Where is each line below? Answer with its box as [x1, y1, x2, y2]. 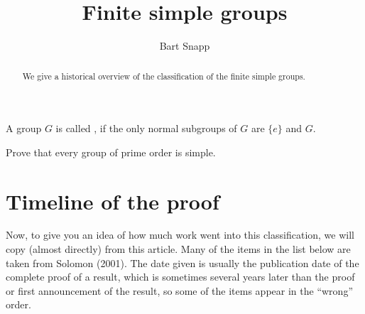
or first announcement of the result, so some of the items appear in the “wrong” [6, 283, 353, 298]
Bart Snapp [159, 38, 210, 53]
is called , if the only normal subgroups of [55, 121, 237, 136]
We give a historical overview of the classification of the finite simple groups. [22, 70, 305, 82]
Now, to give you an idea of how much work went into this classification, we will [6, 227, 354, 242]
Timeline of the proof [6, 186, 219, 215]
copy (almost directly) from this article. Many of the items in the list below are [6, 242, 351, 256]
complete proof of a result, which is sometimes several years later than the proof [6, 269, 355, 284]
